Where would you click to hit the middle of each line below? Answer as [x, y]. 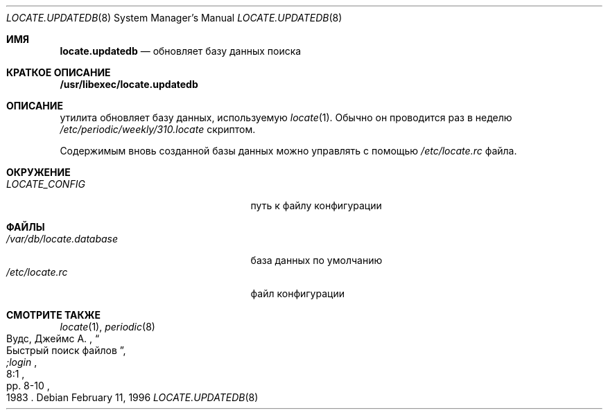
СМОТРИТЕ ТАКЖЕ [54, 315]
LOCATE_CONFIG [46, 184]
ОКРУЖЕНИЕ [38, 172]
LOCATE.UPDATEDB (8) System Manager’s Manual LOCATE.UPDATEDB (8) [174, 18]
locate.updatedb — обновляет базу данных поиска [181, 51]
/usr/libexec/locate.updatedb [129, 84]
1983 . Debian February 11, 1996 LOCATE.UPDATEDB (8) [132, 397]
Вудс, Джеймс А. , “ [53, 338]
